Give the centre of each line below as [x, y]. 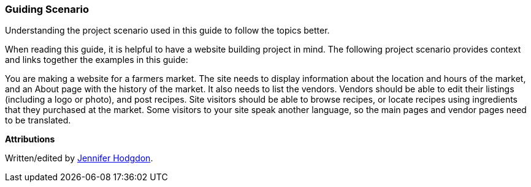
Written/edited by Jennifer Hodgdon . [79, 158]
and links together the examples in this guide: [97, 60]
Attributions [30, 139]
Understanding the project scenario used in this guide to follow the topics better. [167, 31]
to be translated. [38, 120]
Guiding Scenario [47, 9]
